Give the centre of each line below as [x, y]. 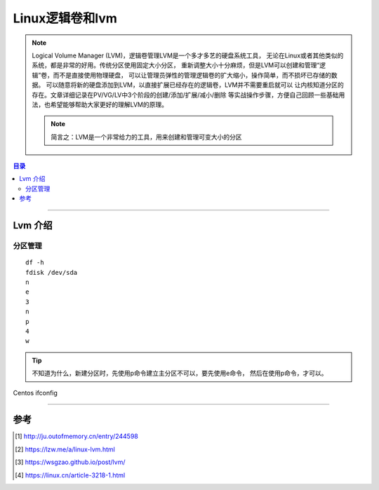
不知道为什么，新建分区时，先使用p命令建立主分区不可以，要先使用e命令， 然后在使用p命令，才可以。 [180, 373]
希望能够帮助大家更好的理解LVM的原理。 [109, 104]
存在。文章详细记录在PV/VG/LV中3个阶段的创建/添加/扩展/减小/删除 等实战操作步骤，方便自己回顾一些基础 [186, 95]
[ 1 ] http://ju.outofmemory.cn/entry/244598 [77, 436]
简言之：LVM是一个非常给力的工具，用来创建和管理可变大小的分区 [146, 137]
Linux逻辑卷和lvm [65, 18]
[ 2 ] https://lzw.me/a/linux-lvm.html [65, 449]
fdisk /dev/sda [52, 272]
